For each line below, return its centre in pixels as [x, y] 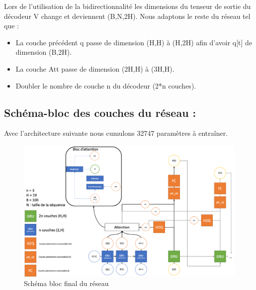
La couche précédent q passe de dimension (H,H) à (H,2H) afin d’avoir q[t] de [134, 42]
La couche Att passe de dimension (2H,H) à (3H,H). [95, 68]
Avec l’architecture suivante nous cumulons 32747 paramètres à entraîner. [116, 133]
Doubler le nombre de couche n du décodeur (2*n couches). [106, 85]
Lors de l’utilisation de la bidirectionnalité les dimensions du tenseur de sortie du [128, 6]
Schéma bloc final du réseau [66, 283]
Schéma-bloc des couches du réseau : [100, 112]
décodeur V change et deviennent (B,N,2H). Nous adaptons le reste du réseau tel [127, 16]
